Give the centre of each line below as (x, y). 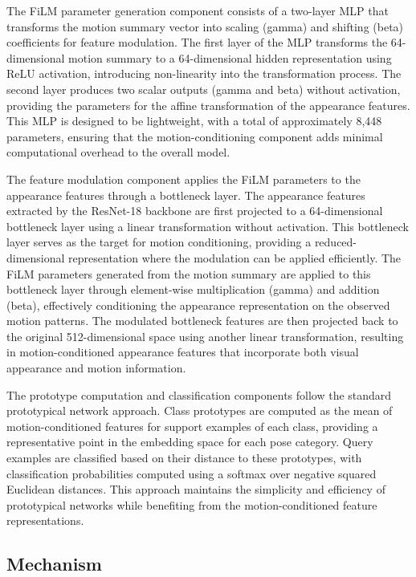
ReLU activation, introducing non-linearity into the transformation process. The (204, 73)
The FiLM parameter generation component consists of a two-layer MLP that (198, 10)
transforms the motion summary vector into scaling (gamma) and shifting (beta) (205, 26)
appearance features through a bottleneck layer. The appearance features (186, 195)
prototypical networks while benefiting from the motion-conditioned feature (192, 504)
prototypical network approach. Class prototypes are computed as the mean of (200, 410)
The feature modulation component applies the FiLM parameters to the (184, 179)
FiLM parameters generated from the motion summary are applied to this (189, 273)
